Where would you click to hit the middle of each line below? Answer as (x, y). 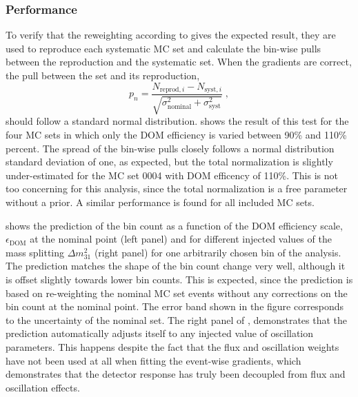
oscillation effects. (43, 387)
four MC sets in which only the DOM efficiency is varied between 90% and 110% (176, 135)
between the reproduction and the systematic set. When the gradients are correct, (179, 62)
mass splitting (35, 252)
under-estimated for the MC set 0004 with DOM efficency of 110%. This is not (172, 175)
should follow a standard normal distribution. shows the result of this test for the (177, 121)
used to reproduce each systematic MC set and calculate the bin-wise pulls (163, 48)
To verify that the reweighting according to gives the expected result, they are (171, 35)
